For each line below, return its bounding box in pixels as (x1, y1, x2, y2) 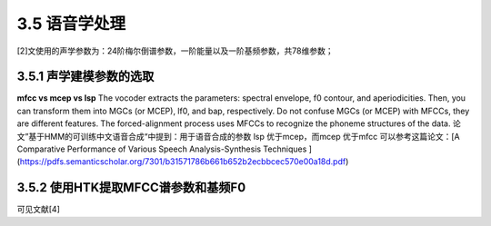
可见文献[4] (16, 204, 61, 215)
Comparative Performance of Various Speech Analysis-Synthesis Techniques (16, 143, 307, 154)
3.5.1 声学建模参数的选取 (16, 69, 155, 84)
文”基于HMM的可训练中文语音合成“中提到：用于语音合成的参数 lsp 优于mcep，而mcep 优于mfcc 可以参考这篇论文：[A (16, 131, 460, 142)
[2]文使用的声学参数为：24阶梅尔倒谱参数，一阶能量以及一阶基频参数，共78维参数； (16, 45, 334, 56)
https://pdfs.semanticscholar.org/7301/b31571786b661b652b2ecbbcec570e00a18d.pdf (19, 156, 346, 167)
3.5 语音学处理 (16, 14, 126, 34)
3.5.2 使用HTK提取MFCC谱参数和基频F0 (16, 180, 246, 195)
